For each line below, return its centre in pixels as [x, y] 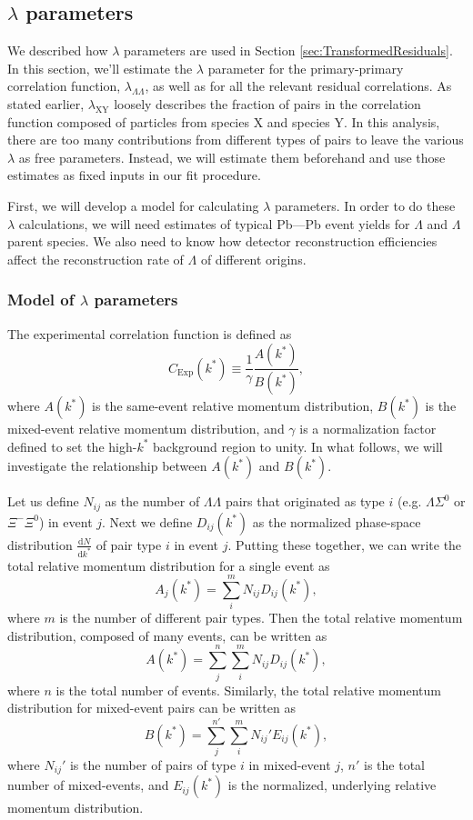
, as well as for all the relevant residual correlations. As [298, 86]
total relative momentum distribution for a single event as [169, 565]
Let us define [43, 501]
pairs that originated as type [305, 501]
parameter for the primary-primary [306, 68]
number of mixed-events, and [88, 785]
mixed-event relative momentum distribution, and [146, 429]
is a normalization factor [368, 429]
